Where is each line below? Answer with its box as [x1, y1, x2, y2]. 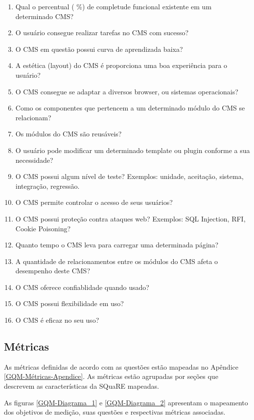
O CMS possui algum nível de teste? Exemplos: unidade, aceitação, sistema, [15, 171, 244, 181]
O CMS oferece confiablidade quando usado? [15, 282, 149, 292]
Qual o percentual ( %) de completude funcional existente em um [15, 1, 212, 11]
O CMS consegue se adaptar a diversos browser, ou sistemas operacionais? [15, 86, 238, 96]
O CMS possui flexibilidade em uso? [15, 298, 124, 309]
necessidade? [15, 155, 53, 165]
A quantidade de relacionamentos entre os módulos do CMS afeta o [15, 256, 218, 266]
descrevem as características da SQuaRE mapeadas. [4, 381, 160, 391]
